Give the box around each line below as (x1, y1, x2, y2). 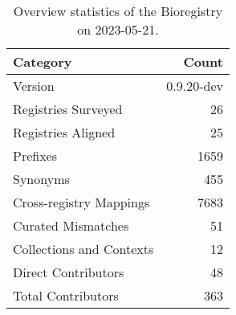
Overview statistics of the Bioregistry (13, 2, 223, 20)
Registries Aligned (13, 123, 116, 141)
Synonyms (13, 170, 70, 188)
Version (13, 76, 55, 95)
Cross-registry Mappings (13, 193, 150, 211)
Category (13, 52, 72, 71)
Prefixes (13, 146, 58, 165)
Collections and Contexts (13, 239, 154, 258)
